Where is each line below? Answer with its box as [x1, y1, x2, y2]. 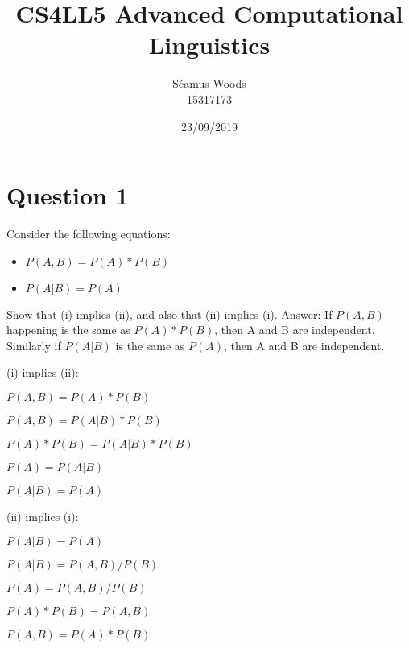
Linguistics [148, 28, 271, 61]
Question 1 [6, 179, 129, 212]
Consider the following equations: [6, 225, 171, 242]
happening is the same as [6, 321, 130, 338]
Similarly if [6, 336, 61, 353]
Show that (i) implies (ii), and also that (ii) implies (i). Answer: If [6, 305, 333, 322]
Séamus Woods [172, 75, 246, 92]
